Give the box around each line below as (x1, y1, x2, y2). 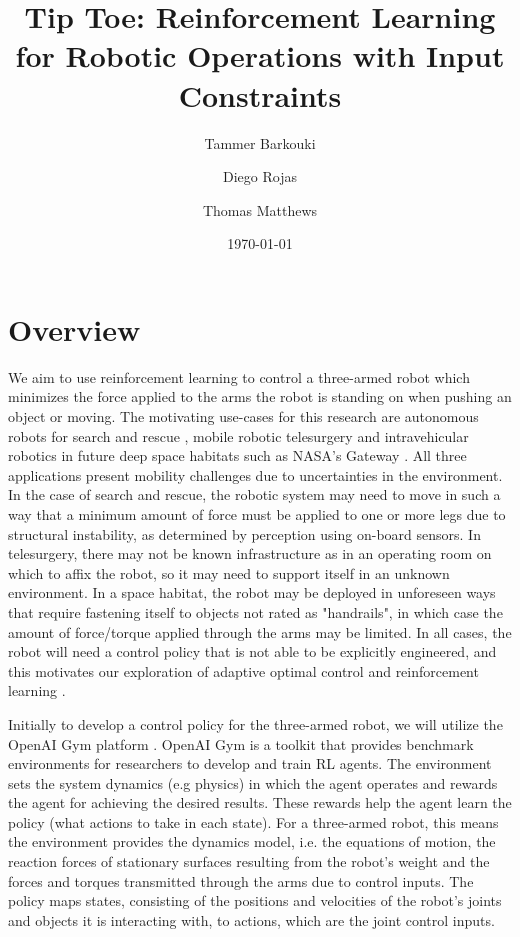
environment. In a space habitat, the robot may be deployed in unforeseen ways (8, 582, 496, 603)
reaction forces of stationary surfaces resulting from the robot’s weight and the (8, 851, 490, 872)
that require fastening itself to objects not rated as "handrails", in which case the (8, 601, 503, 622)
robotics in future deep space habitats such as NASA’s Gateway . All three (8, 445, 467, 466)
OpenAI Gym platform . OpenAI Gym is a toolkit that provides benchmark (8, 733, 474, 754)
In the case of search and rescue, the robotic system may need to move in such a (8, 484, 501, 505)
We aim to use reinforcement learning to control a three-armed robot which (8, 366, 470, 387)
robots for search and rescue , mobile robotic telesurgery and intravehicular (8, 425, 469, 446)
